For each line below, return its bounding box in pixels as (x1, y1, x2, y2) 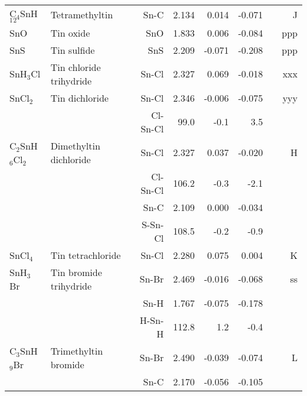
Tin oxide (50, 25, 90, 40)
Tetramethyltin (50, 7, 113, 21)
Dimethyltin (50, 138, 100, 152)
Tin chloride (50, 60, 101, 74)
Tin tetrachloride (50, 248, 121, 262)
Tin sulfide (50, 43, 95, 57)
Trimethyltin (50, 343, 103, 358)
